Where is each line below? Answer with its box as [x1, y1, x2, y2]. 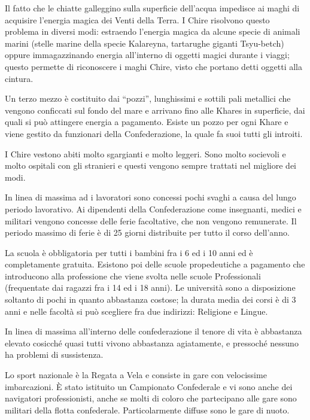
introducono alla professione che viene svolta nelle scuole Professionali [5, 269, 261, 282]
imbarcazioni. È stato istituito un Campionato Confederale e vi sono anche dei [5, 380, 293, 392]
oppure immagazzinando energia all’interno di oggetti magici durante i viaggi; [5, 48, 290, 61]
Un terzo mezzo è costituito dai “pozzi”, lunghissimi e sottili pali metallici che [5, 92, 291, 105]
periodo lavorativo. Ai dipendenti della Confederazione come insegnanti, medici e [5, 202, 302, 215]
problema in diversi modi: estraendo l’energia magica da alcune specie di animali [5, 25, 300, 38]
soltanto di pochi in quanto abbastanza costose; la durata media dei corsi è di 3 [5, 293, 296, 306]
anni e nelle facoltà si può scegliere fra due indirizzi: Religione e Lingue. [5, 305, 268, 317]
